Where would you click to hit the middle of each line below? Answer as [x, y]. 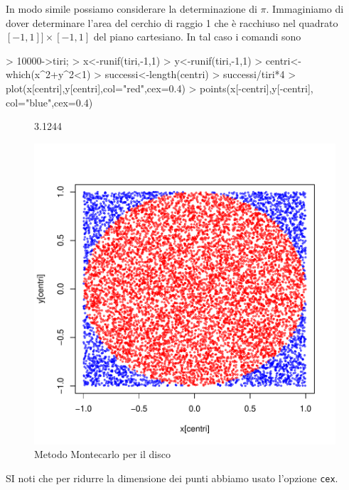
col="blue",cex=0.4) [49, 102]
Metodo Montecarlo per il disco [102, 454]
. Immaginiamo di [305, 9]
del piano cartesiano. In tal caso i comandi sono [197, 37]
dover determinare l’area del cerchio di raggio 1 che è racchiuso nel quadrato [172, 22]
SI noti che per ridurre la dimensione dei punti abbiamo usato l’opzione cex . [172, 478]
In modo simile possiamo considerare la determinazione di [131, 9]
